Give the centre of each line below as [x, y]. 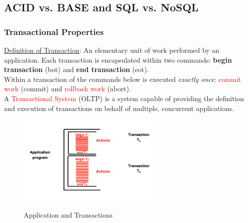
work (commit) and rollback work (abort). [68, 89]
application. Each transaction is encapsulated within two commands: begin [118, 59]
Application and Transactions [68, 215]
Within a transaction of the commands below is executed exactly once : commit [123, 79]
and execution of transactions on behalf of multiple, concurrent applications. [119, 108]
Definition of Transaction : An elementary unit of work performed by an [112, 50]
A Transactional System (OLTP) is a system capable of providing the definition [124, 98]
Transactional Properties [54, 31]
